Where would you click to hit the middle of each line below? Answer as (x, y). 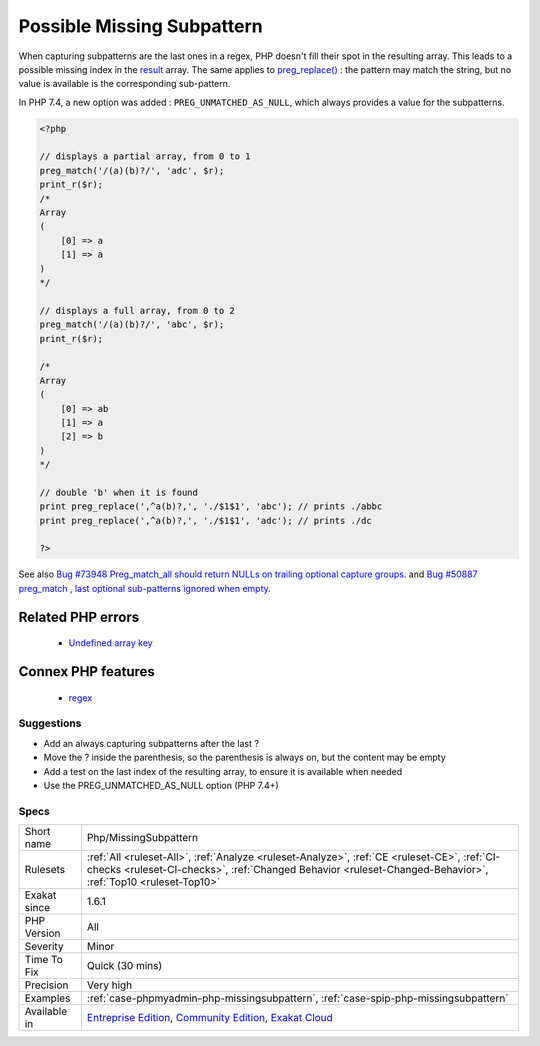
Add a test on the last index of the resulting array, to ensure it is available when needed (223, 771)
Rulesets (44, 870)
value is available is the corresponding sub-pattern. (124, 84)
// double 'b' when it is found (119, 492)
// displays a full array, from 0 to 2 (137, 310)
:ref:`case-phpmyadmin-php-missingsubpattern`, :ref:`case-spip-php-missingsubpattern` (297, 998)
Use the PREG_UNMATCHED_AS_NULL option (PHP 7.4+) (161, 785)
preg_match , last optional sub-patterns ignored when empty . (145, 588)
